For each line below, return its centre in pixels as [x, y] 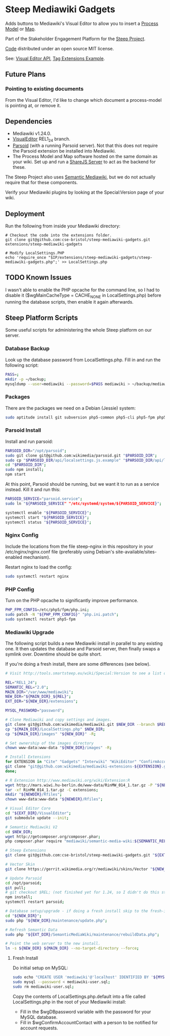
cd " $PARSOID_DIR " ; [26, 465]
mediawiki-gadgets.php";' [32, 262]
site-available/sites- [136, 552]
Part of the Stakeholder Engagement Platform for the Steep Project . [75, 39]
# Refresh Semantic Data [31, 930]
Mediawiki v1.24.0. [32, 134]
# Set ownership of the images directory [50, 743]
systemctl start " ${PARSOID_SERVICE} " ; [47, 517]
